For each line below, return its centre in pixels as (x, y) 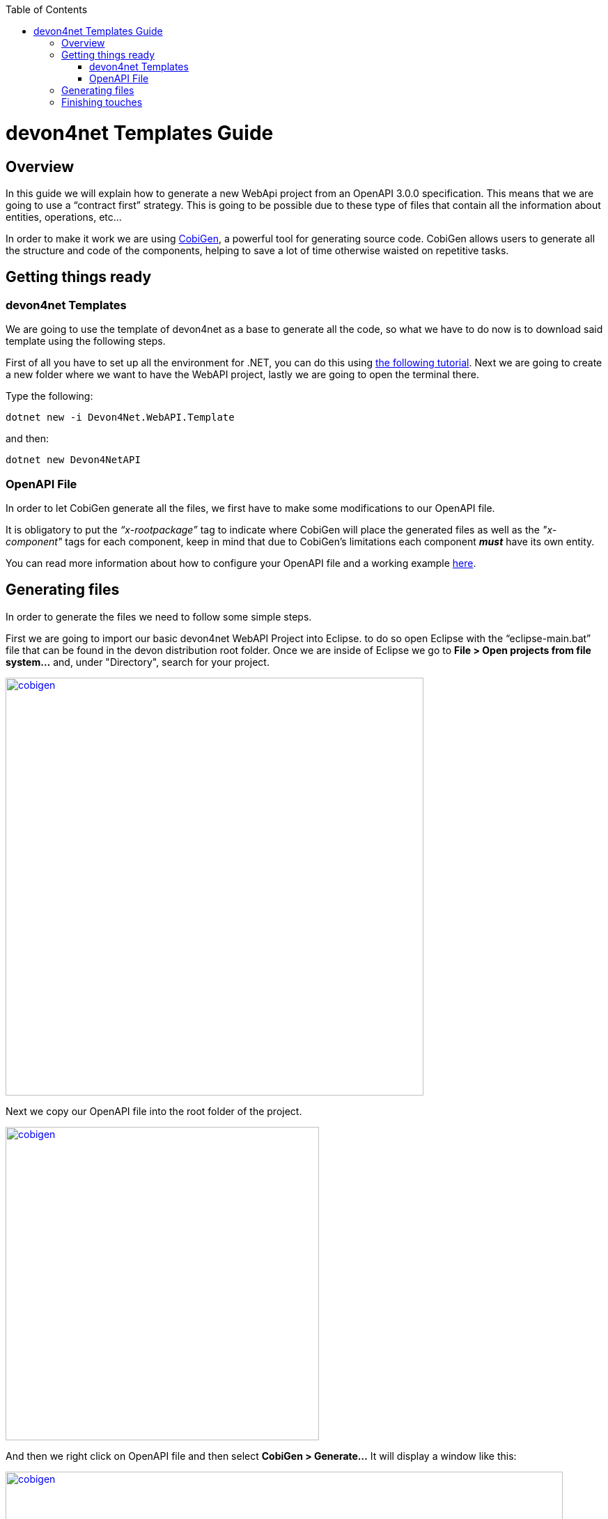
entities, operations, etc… (64, 217)
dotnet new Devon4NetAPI (73, 460)
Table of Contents (47, 9)
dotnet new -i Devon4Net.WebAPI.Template (120, 418)
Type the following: (49, 396)
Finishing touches (102, 102)
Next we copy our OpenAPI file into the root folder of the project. (154, 1111)
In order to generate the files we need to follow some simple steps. (159, 616)
